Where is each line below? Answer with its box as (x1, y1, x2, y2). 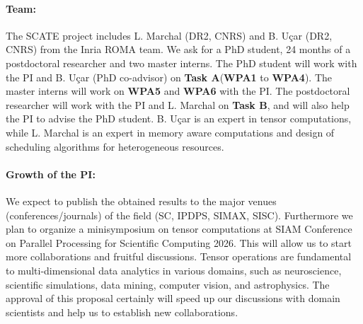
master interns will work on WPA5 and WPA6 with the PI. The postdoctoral (6, 83, 350, 98)
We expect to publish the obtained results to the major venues (6, 193, 277, 208)
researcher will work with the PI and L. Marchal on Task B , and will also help (6, 97, 350, 112)
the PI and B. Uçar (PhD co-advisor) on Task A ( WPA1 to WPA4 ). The (6, 69, 333, 84)
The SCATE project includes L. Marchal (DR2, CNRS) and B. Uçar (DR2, (6, 28, 333, 42)
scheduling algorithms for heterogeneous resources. (6, 139, 224, 154)
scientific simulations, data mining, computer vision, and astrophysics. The (6, 277, 330, 291)
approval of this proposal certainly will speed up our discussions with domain (6, 291, 340, 306)
